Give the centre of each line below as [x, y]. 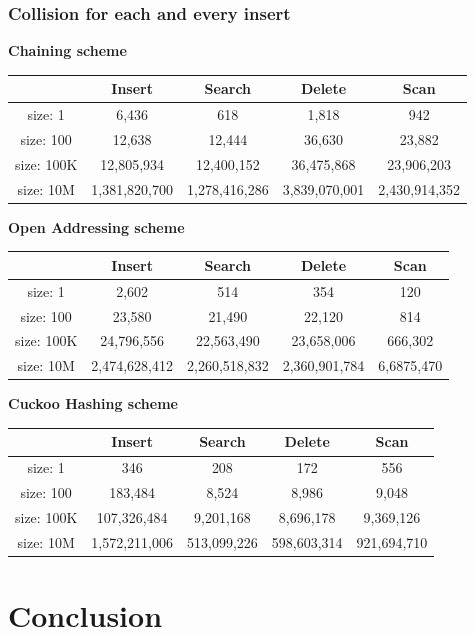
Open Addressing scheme [96, 226]
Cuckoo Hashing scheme [93, 403]
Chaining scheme [67, 50]
